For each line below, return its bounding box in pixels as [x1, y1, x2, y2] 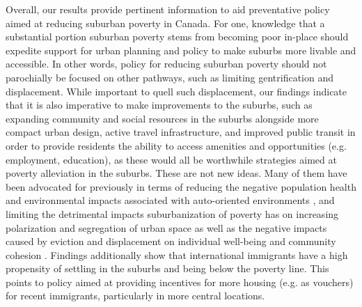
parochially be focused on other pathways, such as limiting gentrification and [6, 70, 334, 84]
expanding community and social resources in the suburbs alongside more [6, 111, 319, 125]
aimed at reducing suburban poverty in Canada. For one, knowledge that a [6, 15, 325, 30]
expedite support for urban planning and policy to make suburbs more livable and [6, 42, 356, 57]
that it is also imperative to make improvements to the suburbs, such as [6, 97, 313, 112]
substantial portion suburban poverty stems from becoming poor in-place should [6, 29, 349, 44]
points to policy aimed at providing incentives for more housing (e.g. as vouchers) [6, 274, 354, 289]
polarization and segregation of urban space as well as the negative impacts [6, 220, 327, 235]
